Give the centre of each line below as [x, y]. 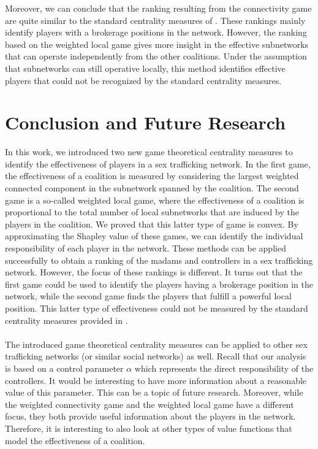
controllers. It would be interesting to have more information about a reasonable [156, 380]
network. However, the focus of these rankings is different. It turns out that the [154, 272]
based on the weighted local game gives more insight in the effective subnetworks [157, 44]
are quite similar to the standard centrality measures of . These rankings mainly [155, 20]
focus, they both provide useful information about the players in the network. [150, 416]
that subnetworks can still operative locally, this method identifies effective [145, 68]
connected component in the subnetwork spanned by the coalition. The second [152, 188]
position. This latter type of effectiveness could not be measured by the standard [157, 308]
